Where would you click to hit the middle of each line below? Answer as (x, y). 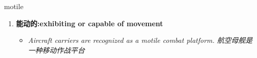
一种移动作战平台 (56, 50)
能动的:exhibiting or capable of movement (90, 23)
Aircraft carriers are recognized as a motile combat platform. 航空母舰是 (140, 40)
